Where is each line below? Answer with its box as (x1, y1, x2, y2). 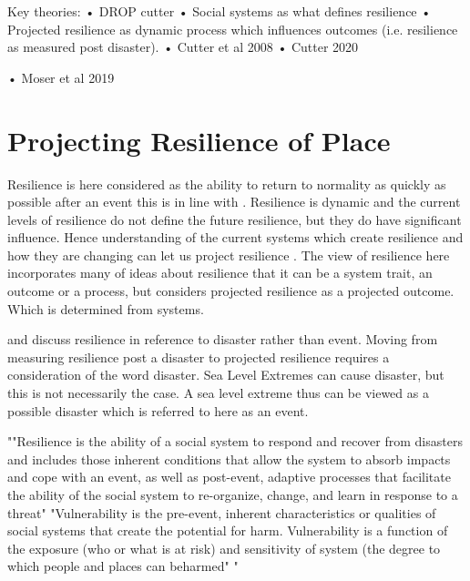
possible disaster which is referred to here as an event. (7, 401, 309, 420)
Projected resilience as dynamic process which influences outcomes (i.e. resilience (7, 19, 458, 38)
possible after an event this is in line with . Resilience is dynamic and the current (7, 192, 461, 211)
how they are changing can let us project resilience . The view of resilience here (7, 245, 450, 264)
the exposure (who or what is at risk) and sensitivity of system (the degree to (7, 538, 441, 557)
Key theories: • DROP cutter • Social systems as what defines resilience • (7, 2, 432, 20)
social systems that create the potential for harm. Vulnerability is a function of (7, 521, 448, 540)
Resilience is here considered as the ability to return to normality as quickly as (7, 174, 446, 193)
